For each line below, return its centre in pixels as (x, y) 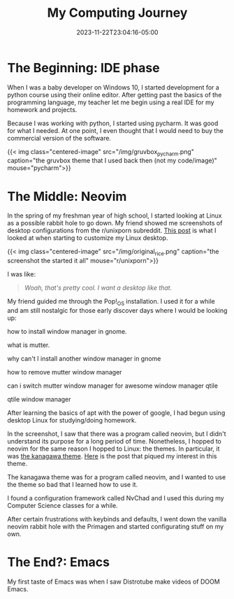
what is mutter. (29, 345)
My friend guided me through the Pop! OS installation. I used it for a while (111, 302)
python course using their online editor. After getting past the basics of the (115, 94)
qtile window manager (39, 400)
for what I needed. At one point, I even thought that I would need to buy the (115, 130)
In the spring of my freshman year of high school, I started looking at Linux (115, 216)
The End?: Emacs (59, 562)
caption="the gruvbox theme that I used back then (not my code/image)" (112, 161)
